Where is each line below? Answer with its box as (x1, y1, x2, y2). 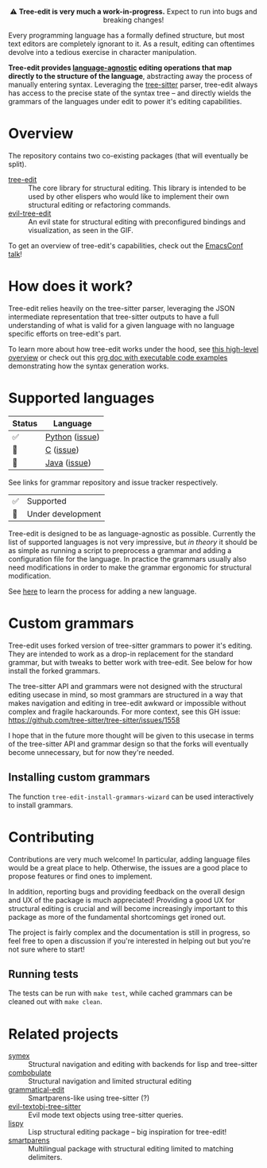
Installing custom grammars (8, 771, 151, 785)
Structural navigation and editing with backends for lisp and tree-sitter (28, 1060, 258, 1069)
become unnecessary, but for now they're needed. (8, 747, 175, 757)
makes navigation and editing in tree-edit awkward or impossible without (8, 698, 246, 707)
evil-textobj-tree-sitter (8, 1102, 82, 1112)
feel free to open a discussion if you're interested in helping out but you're (8, 936, 251, 945)
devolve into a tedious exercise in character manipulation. (8, 48, 197, 56)
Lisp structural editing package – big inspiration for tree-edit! (28, 1127, 227, 1137)
